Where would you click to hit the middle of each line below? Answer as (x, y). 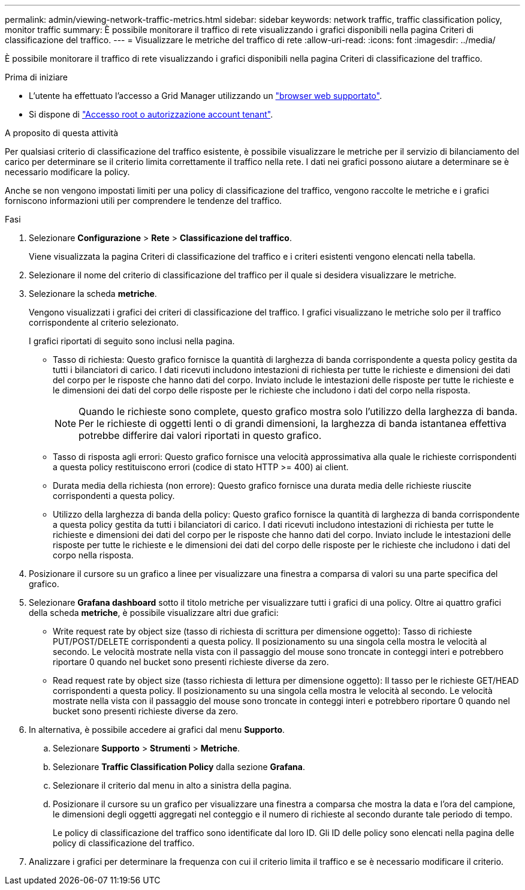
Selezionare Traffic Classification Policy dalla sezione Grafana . (179, 767)
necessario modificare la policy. (67, 172)
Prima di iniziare (36, 77)
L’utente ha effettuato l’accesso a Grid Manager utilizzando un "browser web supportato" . (206, 96)
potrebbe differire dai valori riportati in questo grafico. (200, 435)
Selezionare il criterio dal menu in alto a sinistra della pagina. (172, 785)
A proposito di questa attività (62, 133)
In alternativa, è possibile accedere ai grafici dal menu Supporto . (157, 730)
